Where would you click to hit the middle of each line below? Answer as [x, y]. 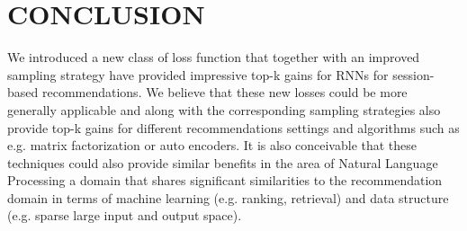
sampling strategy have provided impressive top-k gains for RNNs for [198, 74]
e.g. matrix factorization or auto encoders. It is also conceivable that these [212, 145]
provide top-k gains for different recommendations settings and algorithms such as [233, 127]
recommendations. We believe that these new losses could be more [225, 92]
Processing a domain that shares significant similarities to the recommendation [225, 180]
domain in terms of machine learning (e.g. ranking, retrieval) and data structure [228, 197]
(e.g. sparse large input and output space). [125, 215]
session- [413, 74]
